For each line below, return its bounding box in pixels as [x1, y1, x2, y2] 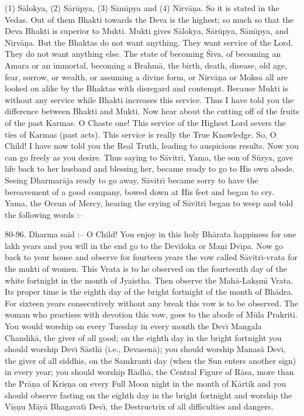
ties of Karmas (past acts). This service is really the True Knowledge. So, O [5, 128, 277, 140]
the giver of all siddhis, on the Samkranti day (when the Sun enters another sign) [5, 354, 296, 366]
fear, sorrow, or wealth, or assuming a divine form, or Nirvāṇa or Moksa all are [5, 70, 288, 83]
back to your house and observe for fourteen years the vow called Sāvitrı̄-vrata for [5, 251, 298, 263]
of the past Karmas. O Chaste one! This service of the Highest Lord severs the [5, 116, 286, 128]
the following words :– [5, 208, 84, 220]
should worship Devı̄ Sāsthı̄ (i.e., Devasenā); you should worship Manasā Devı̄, [5, 343, 286, 355]
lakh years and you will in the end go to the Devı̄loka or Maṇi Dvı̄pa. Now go [5, 239, 284, 251]
